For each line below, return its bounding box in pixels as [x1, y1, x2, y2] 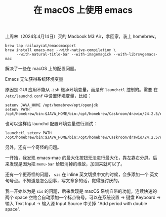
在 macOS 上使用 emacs [33, 4, 133, 16]
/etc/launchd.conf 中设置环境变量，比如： [5, 93, 92, 99]
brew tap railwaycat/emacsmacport [5, 43, 77, 49]
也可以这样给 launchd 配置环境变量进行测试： [5, 121, 98, 127]
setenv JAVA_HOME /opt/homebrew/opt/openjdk [5, 103, 98, 108]
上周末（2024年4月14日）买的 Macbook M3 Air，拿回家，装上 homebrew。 [5, 33, 159, 40]
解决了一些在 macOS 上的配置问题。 [5, 65, 79, 72]
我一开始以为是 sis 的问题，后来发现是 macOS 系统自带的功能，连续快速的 [5, 188, 157, 194]
